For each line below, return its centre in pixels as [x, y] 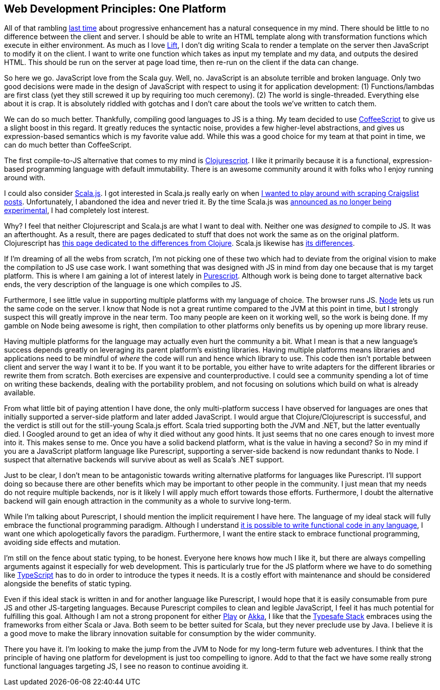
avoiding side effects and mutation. [62, 542]
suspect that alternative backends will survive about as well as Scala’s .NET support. [144, 460]
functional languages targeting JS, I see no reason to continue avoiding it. [126, 666]
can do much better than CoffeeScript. [68, 145]
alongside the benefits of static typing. [68, 584]
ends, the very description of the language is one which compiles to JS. [123, 285]
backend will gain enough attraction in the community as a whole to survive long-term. [148, 501]
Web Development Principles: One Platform [115, 9]
